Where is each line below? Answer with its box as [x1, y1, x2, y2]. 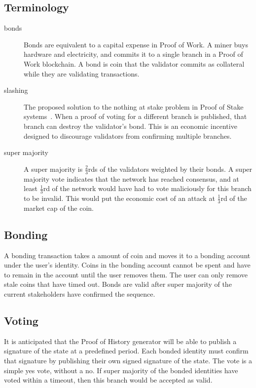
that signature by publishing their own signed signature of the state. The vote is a [4, 355, 253, 365]
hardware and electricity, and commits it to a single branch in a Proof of [24, 49, 243, 59]
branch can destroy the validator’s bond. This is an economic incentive [24, 120, 237, 131]
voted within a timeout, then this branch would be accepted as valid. [4, 375, 213, 385]
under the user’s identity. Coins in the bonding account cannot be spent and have [4, 260, 251, 270]
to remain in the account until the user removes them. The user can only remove [4, 269, 248, 279]
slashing [4, 85, 28, 95]
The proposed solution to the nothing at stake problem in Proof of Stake [24, 101, 244, 112]
